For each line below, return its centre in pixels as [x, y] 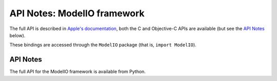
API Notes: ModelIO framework [77, 13]
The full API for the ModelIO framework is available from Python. [78, 72]
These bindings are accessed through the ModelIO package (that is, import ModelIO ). [103, 45]
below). [17, 35]
